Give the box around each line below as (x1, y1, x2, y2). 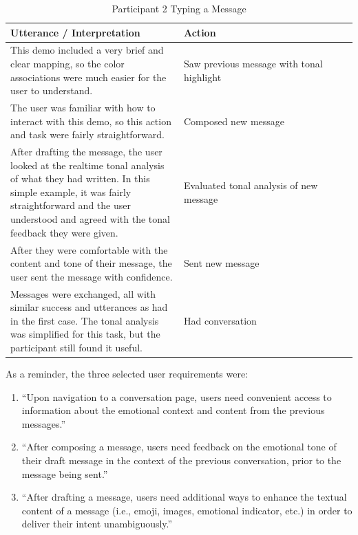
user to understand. (10, 83, 93, 98)
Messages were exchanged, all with (10, 286, 156, 301)
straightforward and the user (10, 198, 131, 212)
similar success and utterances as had (10, 300, 168, 314)
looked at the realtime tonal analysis (10, 157, 165, 172)
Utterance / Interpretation (10, 25, 140, 39)
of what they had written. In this (10, 171, 150, 186)
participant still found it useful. (10, 340, 143, 354)
